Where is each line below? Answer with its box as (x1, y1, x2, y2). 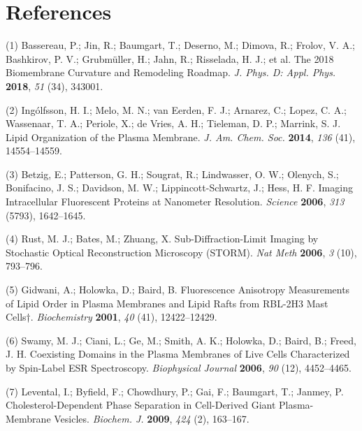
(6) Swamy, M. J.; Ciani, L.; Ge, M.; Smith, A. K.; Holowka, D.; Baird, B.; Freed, (6, 333, 356, 347)
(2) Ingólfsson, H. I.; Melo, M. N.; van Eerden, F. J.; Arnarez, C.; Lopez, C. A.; (6, 102, 347, 117)
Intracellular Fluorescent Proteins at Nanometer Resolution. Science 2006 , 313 (6, 194, 345, 209)
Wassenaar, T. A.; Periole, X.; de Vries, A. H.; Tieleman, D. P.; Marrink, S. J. (6, 116, 341, 131)
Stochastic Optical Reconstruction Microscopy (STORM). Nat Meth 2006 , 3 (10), (6, 244, 357, 259)
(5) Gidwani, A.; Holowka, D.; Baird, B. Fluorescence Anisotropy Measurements (6, 282, 350, 297)
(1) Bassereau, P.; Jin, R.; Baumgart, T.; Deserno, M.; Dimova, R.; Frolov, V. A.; (6, 38, 355, 52)
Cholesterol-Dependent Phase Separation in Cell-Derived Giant (6, 397, 276, 412)
